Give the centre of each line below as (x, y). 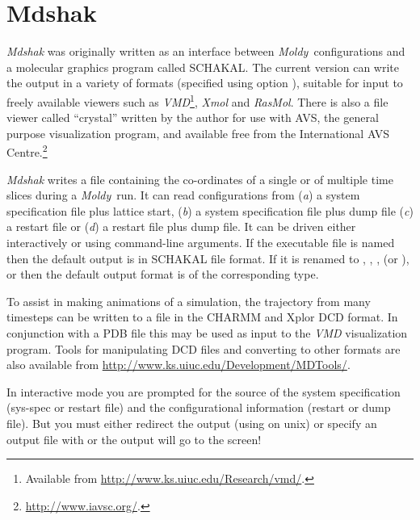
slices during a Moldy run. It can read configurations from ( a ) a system (183, 195)
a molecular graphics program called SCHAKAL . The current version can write (203, 67)
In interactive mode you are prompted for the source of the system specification (204, 391)
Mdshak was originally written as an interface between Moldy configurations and (206, 51)
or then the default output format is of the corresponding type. (163, 274)
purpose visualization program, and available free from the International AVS (198, 133)
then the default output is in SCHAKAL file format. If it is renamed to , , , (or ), (208, 258)
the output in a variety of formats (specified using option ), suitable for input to (205, 83)
